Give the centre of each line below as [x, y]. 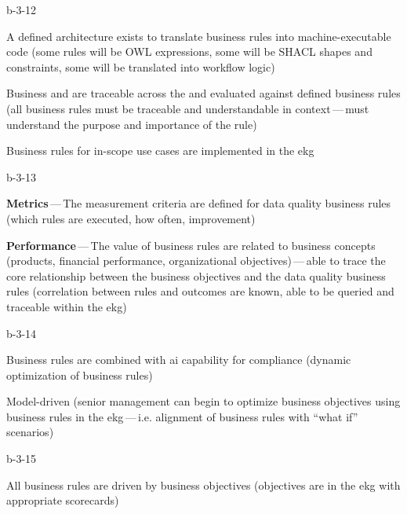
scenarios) [30, 432]
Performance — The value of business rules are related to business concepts [191, 245]
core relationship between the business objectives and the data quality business [196, 275]
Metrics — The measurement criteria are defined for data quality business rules [199, 203]
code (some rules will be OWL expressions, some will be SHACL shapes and [189, 51]
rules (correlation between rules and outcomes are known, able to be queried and [200, 291]
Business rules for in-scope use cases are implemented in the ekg [160, 151]
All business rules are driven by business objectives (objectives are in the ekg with [203, 485]
